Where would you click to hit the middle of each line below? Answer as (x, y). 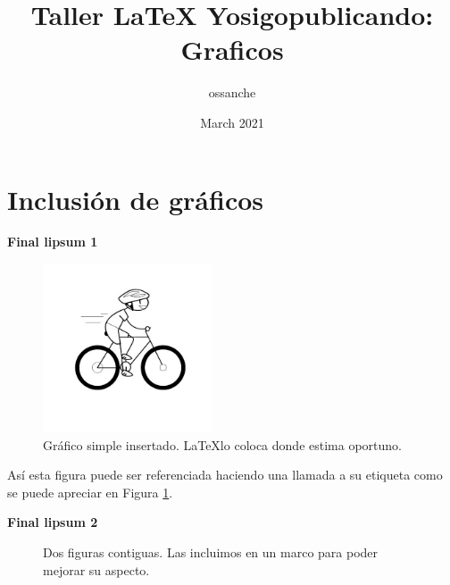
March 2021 (232, 122)
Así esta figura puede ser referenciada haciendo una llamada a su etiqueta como (225, 475)
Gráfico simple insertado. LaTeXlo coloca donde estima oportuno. (222, 444)
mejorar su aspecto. (96, 569)
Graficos (232, 50)
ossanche (232, 92)
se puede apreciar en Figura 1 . (90, 492)
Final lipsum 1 (53, 242)
